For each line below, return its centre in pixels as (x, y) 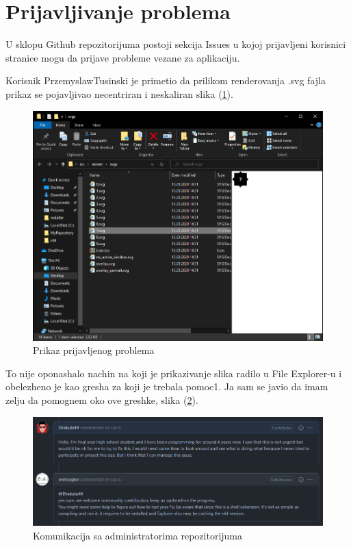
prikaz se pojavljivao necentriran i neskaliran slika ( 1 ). (119, 93)
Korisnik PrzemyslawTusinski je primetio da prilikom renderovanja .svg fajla (166, 80)
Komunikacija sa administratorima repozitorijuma (138, 535)
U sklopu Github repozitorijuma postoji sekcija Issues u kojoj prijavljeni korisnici (176, 44)
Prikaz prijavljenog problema (94, 350)
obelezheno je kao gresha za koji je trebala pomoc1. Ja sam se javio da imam (167, 386)
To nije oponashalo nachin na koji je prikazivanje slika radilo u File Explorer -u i (174, 373)
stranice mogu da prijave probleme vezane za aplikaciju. (123, 57)
